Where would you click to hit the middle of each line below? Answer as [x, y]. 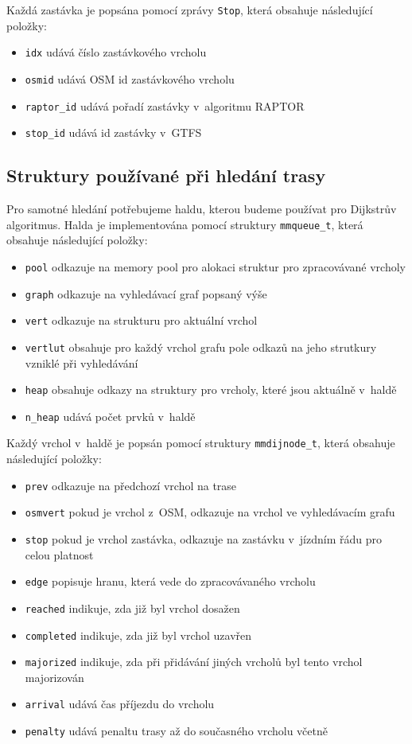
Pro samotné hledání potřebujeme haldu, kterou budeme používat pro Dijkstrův [202, 209]
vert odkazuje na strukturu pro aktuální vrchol [141, 320]
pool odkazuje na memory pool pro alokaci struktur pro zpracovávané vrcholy [215, 266]
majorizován [54, 677]
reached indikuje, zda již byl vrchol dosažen [132, 608]
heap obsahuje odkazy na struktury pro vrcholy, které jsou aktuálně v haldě [211, 390]
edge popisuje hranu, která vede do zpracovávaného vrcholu [170, 581]
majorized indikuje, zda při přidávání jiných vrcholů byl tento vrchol [194, 662]
